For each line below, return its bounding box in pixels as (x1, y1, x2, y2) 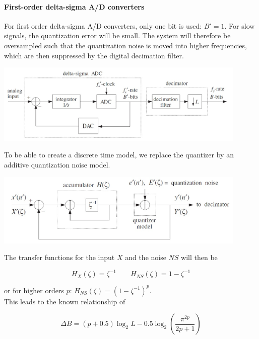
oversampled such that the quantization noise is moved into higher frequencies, (4, 40, 247, 50)
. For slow (224, 20, 255, 31)
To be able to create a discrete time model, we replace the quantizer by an (4, 149, 234, 160)
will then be (181, 252, 218, 263)
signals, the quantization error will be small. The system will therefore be (4, 30, 231, 41)
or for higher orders (4, 285, 64, 295)
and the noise (125, 252, 166, 263)
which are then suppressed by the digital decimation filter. (4, 50, 184, 60)
